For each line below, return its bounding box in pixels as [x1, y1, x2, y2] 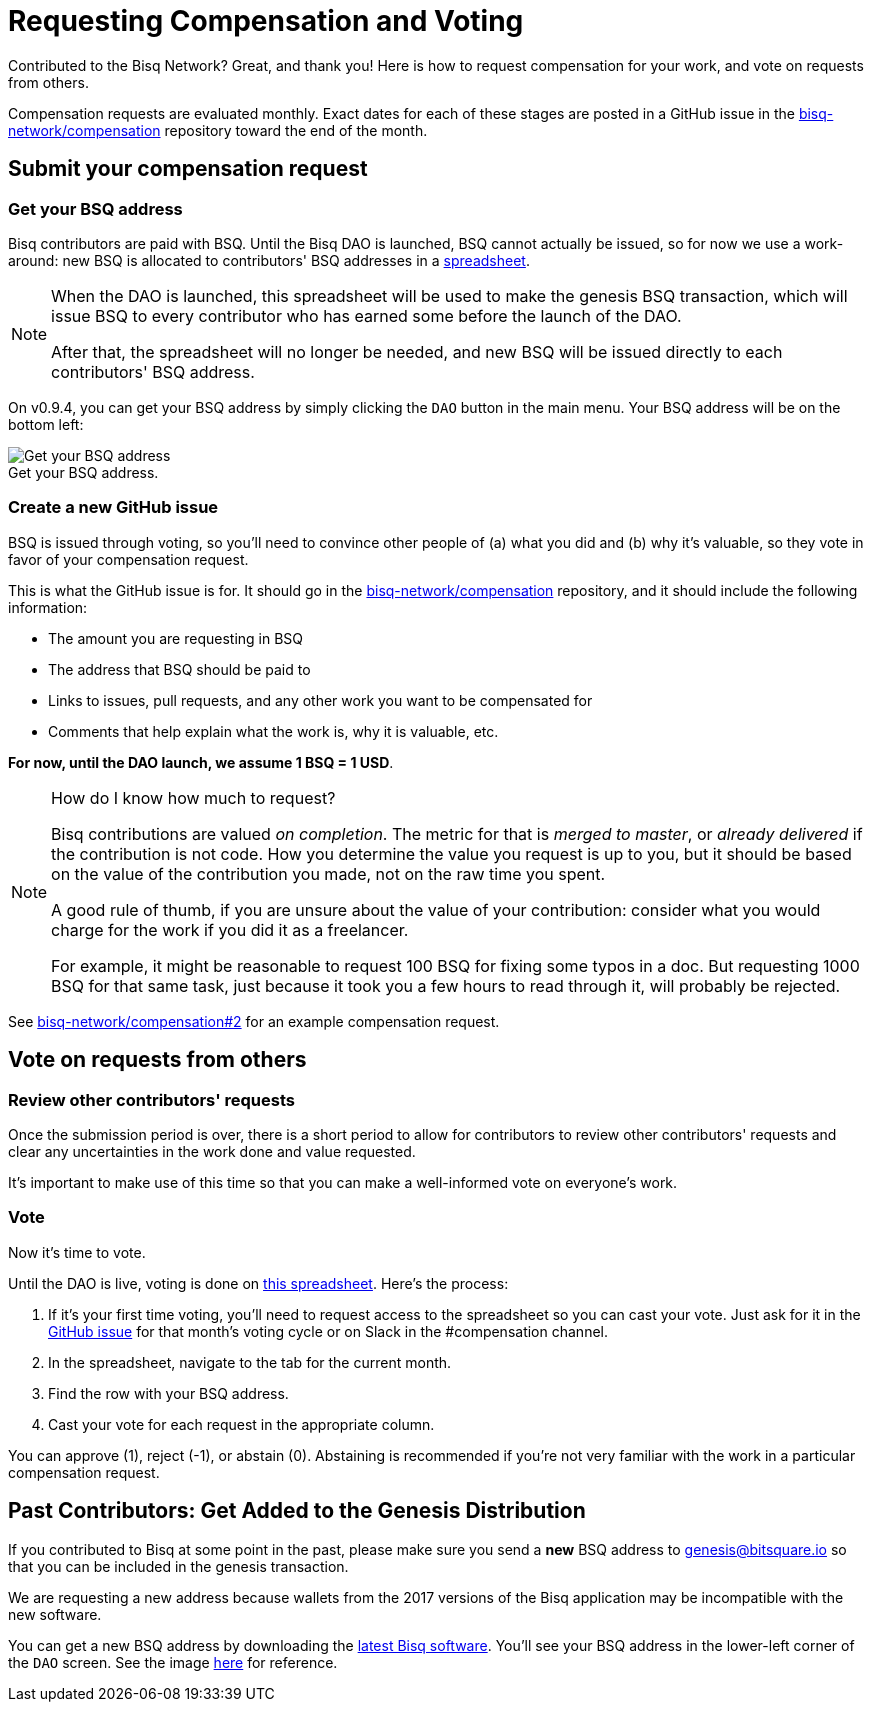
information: [8, 598, 88, 616]
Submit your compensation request [8, 156, 368, 182]
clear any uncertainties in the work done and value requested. [8, 1142, 416, 1160]
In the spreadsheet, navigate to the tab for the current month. [48, 1353, 452, 1371]
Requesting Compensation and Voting [8, 4, 524, 38]
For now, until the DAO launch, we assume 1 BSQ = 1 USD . [8, 753, 394, 771]
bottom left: [8, 415, 84, 433]
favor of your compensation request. [8, 550, 249, 568]
